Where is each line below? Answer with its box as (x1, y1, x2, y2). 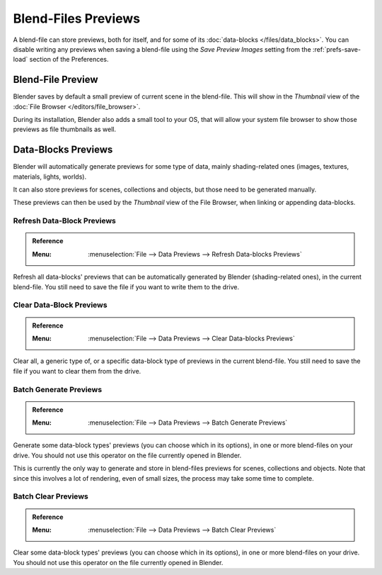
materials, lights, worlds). (13, 172, 87, 181)
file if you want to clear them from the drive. (13, 367, 141, 375)
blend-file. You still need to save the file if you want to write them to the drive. (13, 282, 240, 291)
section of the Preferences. (29, 55, 109, 64)
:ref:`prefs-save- (312, 45, 361, 53)
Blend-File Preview (13, 74, 98, 86)
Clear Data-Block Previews (13, 300, 108, 310)
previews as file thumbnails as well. (13, 125, 117, 134)
